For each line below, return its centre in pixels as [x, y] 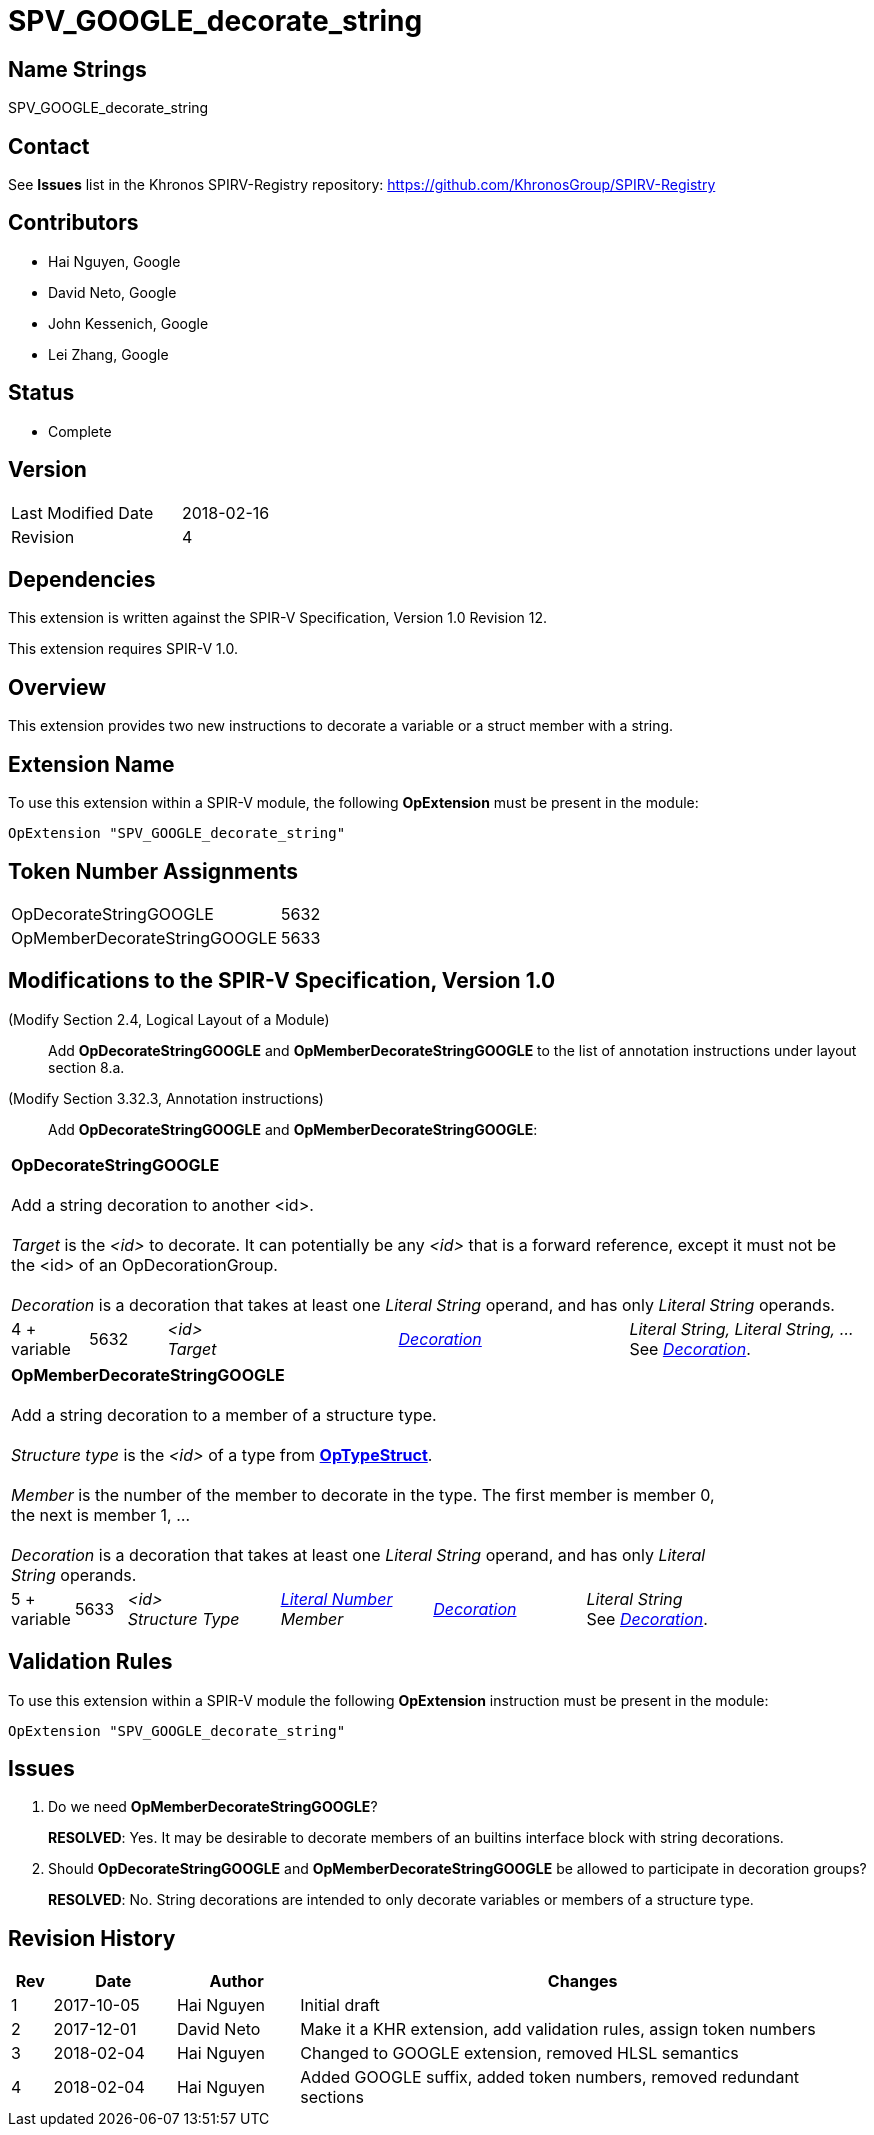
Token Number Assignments [153, 871]
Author [236, 1981]
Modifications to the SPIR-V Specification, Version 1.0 [282, 981]
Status [41, 393]
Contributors [73, 223]
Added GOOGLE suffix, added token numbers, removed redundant [550, 2077]
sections [332, 2097]
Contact [49, 146]
